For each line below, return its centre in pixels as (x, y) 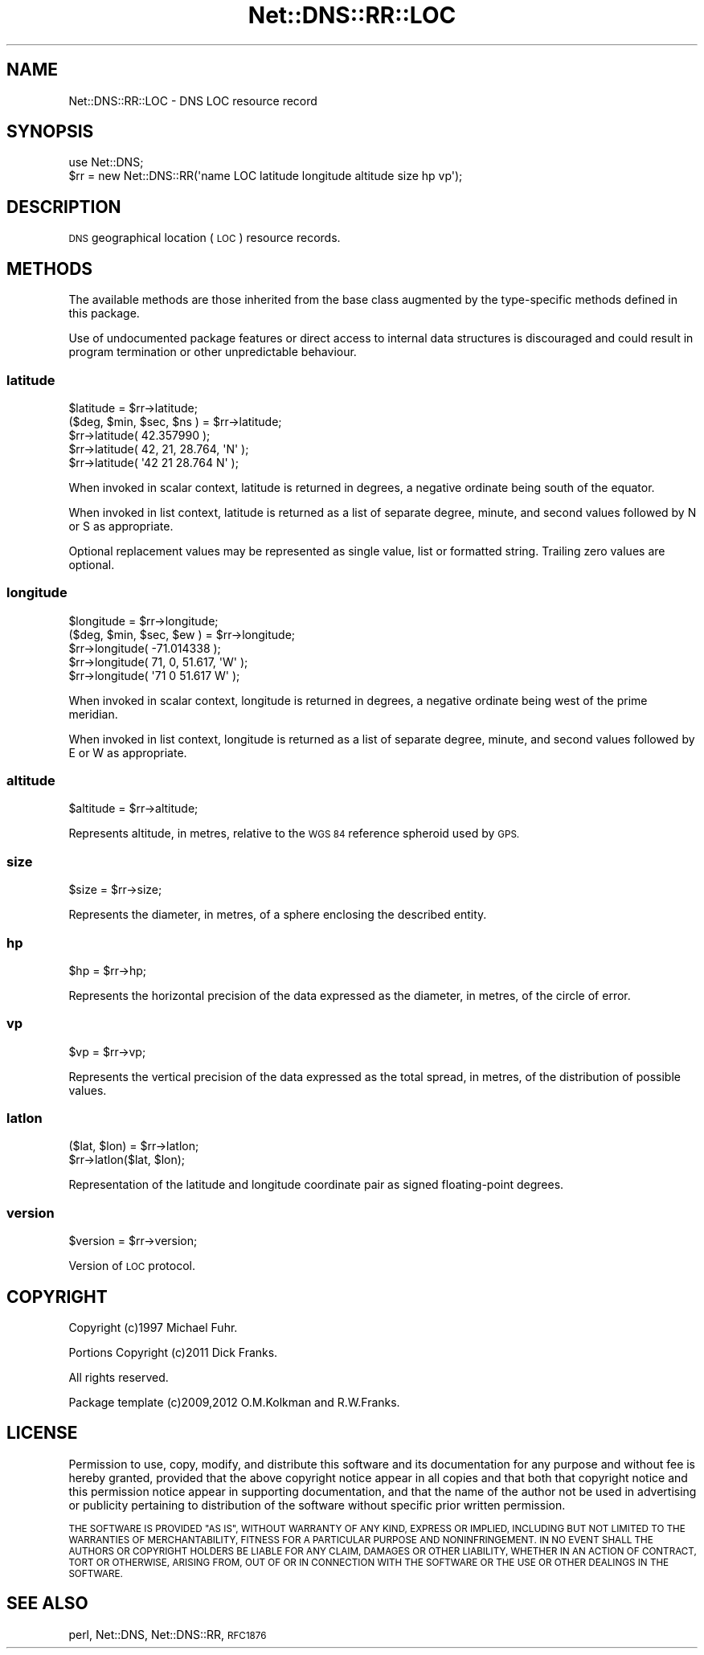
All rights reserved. (119, 1377)
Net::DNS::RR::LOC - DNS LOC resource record (193, 100)
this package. (104, 313)
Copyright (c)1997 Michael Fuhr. (153, 1327)
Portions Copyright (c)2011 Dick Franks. (173, 1352)
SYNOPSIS (50, 132)
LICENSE (42, 1433)
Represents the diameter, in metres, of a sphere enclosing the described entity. (278, 915)
